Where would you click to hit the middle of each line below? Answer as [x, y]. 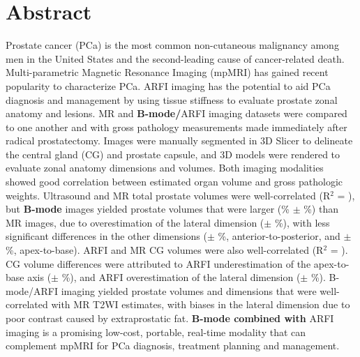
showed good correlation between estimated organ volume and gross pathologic [174, 182]
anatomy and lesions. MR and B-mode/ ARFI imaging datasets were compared [177, 113]
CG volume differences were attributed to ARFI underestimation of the [158, 263]
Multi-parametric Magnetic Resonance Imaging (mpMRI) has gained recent [167, 72]
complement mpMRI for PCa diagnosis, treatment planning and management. [173, 345]
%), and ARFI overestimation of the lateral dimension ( [181, 277]
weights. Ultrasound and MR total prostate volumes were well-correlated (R [168, 195]
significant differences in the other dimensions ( [106, 236]
